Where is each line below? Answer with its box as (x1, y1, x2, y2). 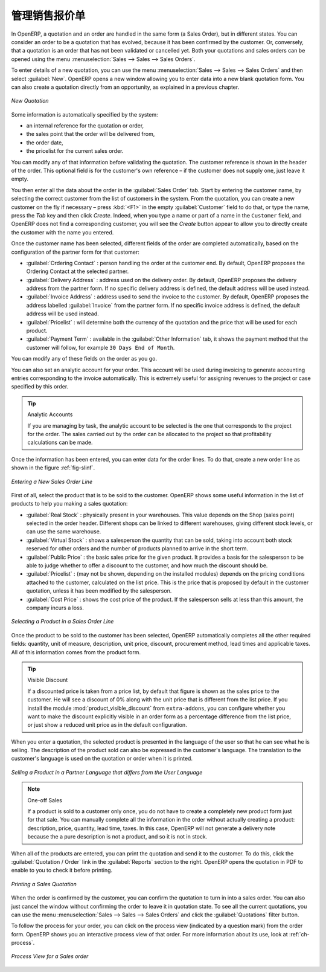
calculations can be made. (27, 439, 93, 446)
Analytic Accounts (27, 411, 73, 418)
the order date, (26, 139, 63, 146)
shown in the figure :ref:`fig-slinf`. (11, 464, 95, 471)
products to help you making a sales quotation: (11, 500, 128, 507)
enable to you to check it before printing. (11, 867, 113, 874)
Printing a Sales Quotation (11, 880, 77, 887)
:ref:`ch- (289, 930, 310, 938)
